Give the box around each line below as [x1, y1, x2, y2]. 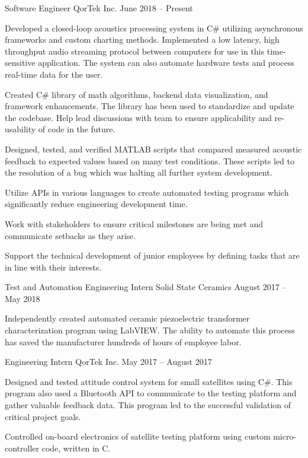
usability [5, 123, 36, 135]
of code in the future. [38, 123, 115, 135]
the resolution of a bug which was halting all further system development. [5, 166, 272, 179]
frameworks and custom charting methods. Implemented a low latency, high [5, 33, 280, 46]
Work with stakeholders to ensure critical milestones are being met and [5, 217, 264, 230]
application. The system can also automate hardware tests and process [38, 56, 294, 69]
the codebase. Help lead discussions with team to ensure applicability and [5, 111, 272, 123]
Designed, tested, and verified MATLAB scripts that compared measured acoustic [5, 142, 302, 155]
